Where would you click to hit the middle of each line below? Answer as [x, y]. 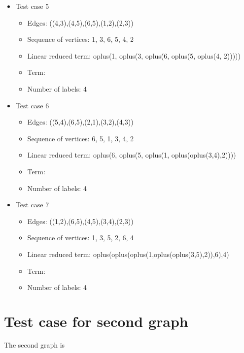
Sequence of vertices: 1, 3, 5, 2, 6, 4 [81, 238]
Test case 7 [32, 205]
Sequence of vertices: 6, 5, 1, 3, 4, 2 [81, 138]
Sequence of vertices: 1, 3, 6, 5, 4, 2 [81, 39]
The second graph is [35, 344]
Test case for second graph [96, 321]
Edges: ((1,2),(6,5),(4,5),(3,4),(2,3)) [80, 221]
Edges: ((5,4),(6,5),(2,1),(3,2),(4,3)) [80, 122]
